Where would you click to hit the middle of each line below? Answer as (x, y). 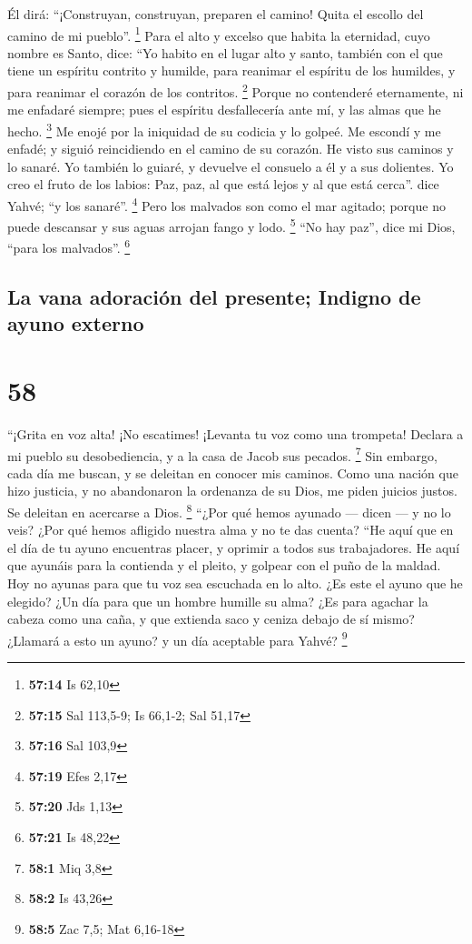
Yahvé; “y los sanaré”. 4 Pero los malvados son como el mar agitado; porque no (226, 204)
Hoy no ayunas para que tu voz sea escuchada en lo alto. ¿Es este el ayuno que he (235, 583)
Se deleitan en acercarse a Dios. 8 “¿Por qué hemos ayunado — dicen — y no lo (229, 510)
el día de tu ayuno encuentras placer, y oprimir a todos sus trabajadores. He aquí (234, 547)
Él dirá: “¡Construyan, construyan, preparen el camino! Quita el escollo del (216, 14)
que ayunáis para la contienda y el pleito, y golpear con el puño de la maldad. (224, 565)
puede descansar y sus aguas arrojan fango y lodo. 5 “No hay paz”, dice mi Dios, (231, 225)
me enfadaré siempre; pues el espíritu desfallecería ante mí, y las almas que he (224, 110)
